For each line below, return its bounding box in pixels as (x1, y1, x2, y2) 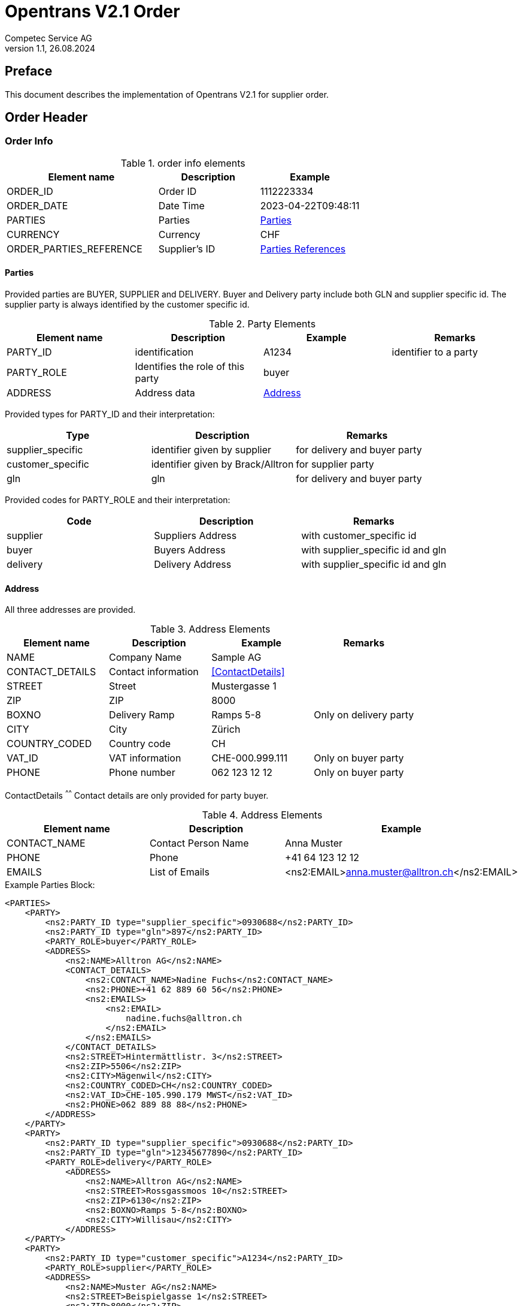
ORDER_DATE (7, 199, 68, 212)
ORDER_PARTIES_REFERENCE (7, 242, 142, 255)
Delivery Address (154, 558, 232, 571)
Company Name (109, 651, 182, 664)
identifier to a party (391, 346, 478, 359)
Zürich (211, 723, 241, 736)
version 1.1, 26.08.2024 (5, 43, 95, 53)
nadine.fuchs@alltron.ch (126, 1013, 242, 1023)
